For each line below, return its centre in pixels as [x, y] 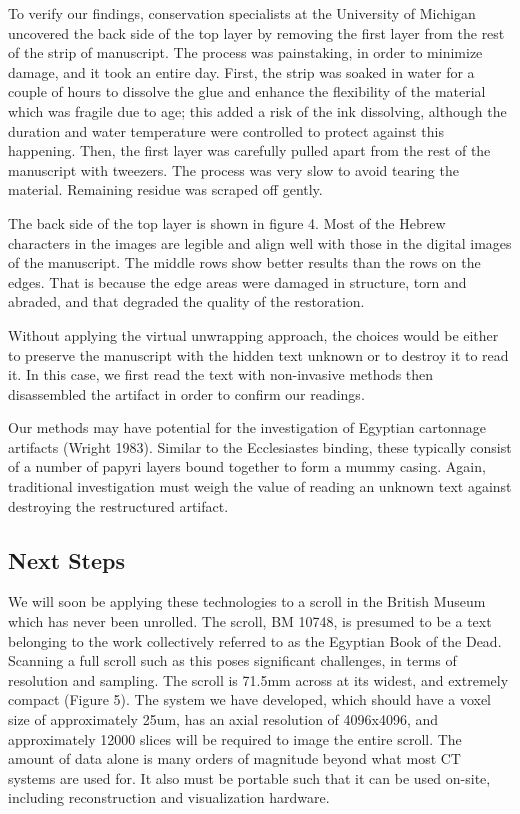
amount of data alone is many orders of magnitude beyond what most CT [234, 758]
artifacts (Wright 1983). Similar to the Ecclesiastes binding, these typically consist [260, 446]
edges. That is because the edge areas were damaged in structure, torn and [237, 281]
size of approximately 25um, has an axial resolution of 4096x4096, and [223, 719]
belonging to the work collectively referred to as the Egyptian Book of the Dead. [255, 640]
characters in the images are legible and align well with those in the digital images [260, 242]
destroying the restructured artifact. [118, 505]
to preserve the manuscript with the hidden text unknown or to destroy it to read [258, 354]
